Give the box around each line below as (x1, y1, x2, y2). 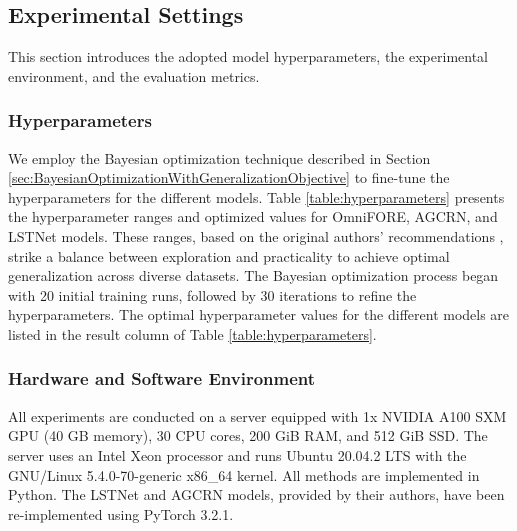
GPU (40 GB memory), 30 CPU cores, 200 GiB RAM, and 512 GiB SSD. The (8, 425, 488, 446)
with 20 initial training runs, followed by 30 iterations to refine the (8, 284, 417, 305)
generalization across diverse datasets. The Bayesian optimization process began (8, 265, 499, 286)
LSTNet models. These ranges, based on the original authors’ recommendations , (8, 225, 504, 246)
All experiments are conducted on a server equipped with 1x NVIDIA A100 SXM (8, 405, 507, 426)
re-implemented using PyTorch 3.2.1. (8, 503, 234, 524)
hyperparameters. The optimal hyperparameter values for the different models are (8, 304, 510, 325)
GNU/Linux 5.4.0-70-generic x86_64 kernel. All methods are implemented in (8, 464, 480, 485)
